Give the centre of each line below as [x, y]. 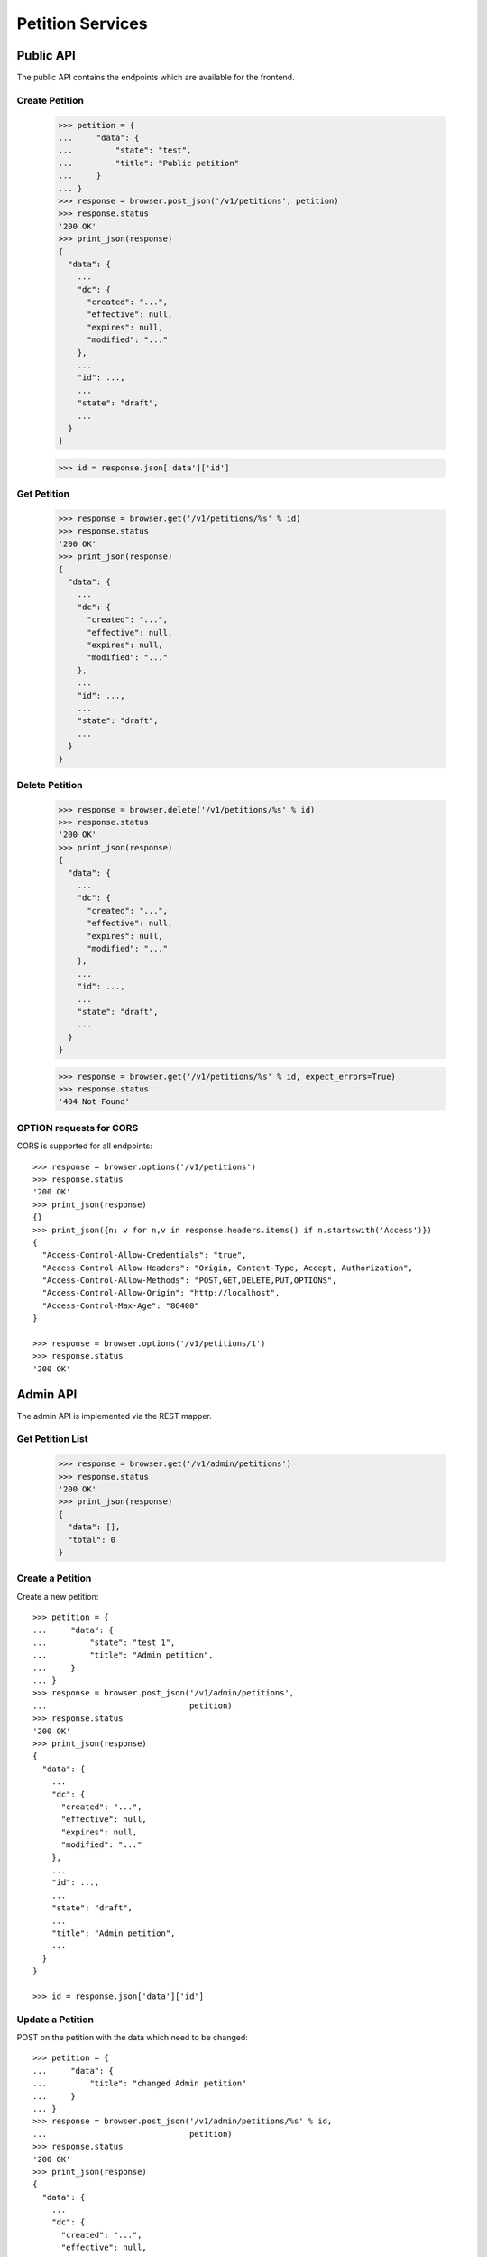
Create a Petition [54, 1578]
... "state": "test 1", [104, 1642]
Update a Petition [55, 2020]
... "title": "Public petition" [148, 163]
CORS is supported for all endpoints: [84, 1146]
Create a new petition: [58, 1596]
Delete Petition [50, 785]
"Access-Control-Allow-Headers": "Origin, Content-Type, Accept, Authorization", [228, 1268]
